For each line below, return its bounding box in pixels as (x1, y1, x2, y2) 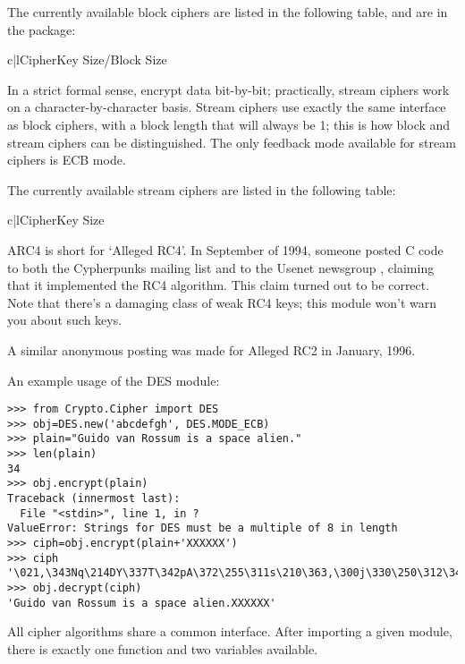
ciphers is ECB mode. (7, 150, 126, 169)
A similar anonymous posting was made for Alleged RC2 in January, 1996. (7, 340, 416, 359)
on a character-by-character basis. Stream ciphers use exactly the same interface (7, 98, 446, 116)
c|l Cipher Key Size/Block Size (7, 50, 167, 69)
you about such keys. (7, 311, 123, 329)
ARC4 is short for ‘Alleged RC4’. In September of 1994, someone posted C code (7, 240, 444, 259)
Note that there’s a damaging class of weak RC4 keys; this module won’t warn (7, 293, 437, 311)
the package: (7, 20, 76, 38)
